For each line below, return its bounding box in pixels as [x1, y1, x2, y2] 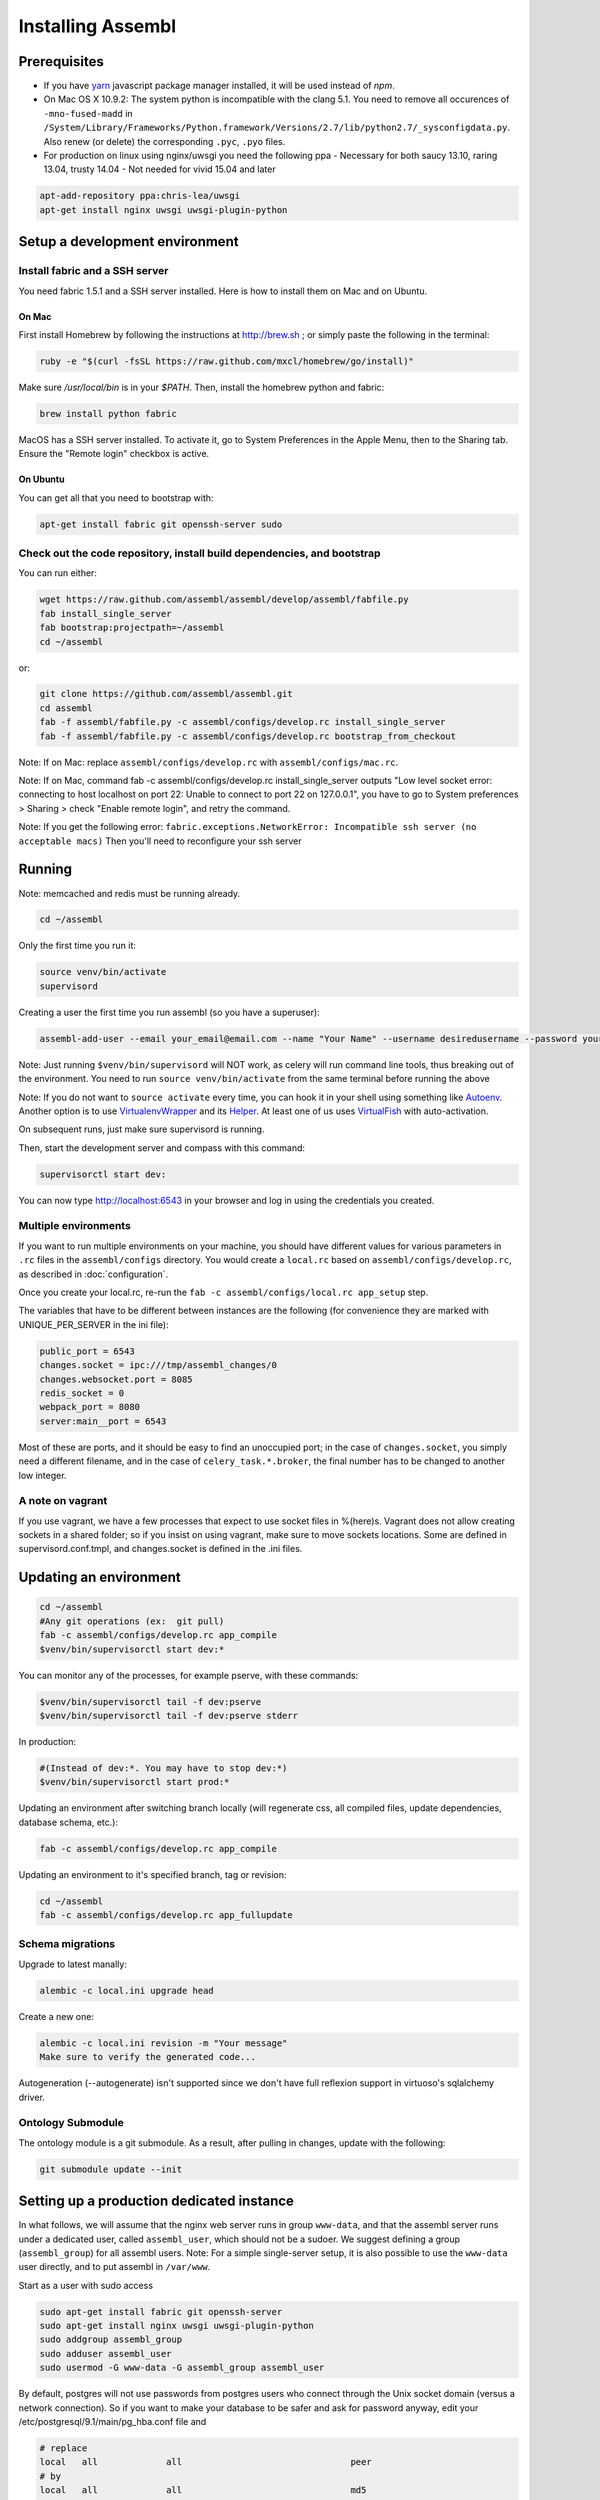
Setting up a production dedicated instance [18, 2193, 295, 2210]
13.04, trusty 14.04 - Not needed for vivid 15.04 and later [43, 163, 276, 175]
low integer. [18, 1469, 67, 1481]
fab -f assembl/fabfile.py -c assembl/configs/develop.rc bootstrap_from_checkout [39, 730, 457, 742]
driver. [18, 2091, 45, 2103]
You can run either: [18, 567, 97, 579]
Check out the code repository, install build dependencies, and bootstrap [18, 546, 381, 560]
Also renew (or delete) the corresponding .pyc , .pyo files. [43, 135, 286, 147]
